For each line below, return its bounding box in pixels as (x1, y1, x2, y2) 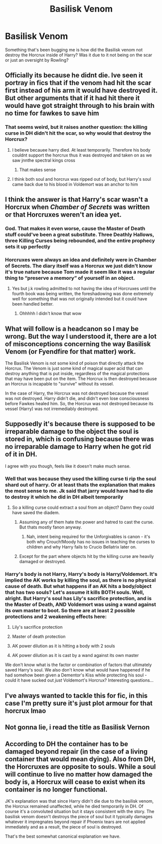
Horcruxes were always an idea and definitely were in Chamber (5, 256, 157, 263)
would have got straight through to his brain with (5, 102, 155, 110)
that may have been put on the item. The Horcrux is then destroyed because (5, 376, 157, 382)
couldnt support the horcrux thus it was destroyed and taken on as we (12, 152, 152, 158)
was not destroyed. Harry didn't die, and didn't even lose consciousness (5, 396, 149, 401)
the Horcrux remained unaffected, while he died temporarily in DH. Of (5, 803, 144, 810)
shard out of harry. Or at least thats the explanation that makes (5, 481, 156, 488)
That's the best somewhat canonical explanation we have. (5, 833, 121, 839)
